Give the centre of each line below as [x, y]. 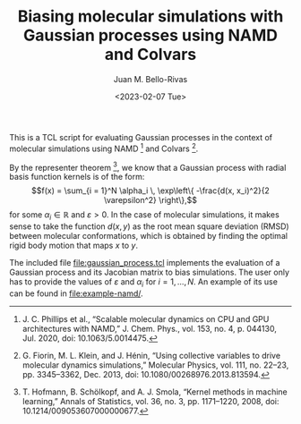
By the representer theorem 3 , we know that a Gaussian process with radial [148, 166]
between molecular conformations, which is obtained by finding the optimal [149, 236]
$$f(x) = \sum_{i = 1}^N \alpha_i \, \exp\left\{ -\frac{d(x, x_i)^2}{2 [150, 191]
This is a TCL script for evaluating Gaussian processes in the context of [141, 137]
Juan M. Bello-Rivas [150, 79]
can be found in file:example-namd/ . [76, 293]
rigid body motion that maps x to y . [74, 246]
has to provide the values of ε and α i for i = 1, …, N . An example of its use [143, 283]
